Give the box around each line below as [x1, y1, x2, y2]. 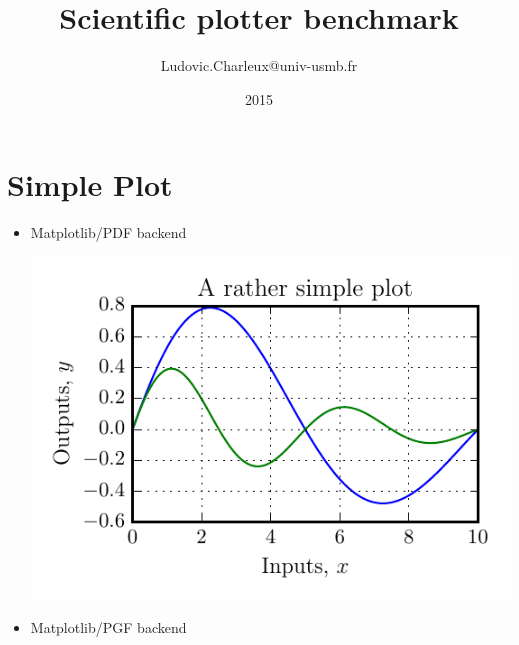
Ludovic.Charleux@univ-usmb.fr [160, 55, 358, 76]
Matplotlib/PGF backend [30, 617, 187, 638]
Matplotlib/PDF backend [30, 222, 187, 243]
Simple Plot [7, 164, 173, 205]
